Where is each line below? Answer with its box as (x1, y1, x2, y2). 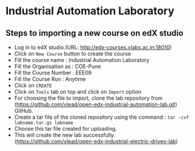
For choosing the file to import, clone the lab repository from (14, 94, 163, 101)
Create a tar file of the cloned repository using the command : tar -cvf (14, 113, 189, 121)
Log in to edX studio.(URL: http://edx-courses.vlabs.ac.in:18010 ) (14, 44, 172, 51)
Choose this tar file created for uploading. (14, 125, 117, 132)
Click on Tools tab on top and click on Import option (14, 88, 141, 95)
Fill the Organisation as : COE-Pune (14, 63, 101, 70)
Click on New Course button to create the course (14, 50, 132, 57)
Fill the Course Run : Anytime (14, 76, 86, 82)
